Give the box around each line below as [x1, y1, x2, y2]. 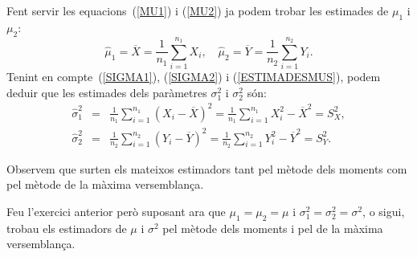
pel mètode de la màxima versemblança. [6, 176, 204, 193]
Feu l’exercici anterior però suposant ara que [6, 203, 226, 220]
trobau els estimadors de [6, 219, 127, 236]
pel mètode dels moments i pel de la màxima [162, 219, 383, 236]
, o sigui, [362, 203, 405, 220]
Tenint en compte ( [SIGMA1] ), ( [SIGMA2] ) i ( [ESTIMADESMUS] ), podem [6, 68, 381, 85]
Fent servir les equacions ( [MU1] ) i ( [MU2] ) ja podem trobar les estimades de [6, 2, 389, 18]
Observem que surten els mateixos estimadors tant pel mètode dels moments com [6, 160, 407, 177]
